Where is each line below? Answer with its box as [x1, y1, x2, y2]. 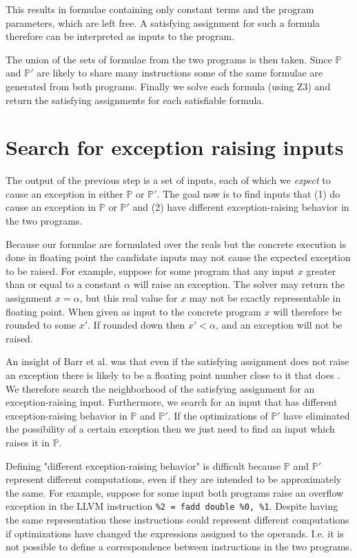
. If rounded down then [88, 318, 185, 332]
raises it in [6, 435, 50, 449]
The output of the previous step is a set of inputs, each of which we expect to [6, 173, 331, 187]
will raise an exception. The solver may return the [133, 277, 345, 291]
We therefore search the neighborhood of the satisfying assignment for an [6, 381, 315, 395]
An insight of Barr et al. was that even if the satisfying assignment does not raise [6, 354, 349, 369]
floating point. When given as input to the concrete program [6, 304, 261, 318]
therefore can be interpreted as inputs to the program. [6, 29, 235, 43]
